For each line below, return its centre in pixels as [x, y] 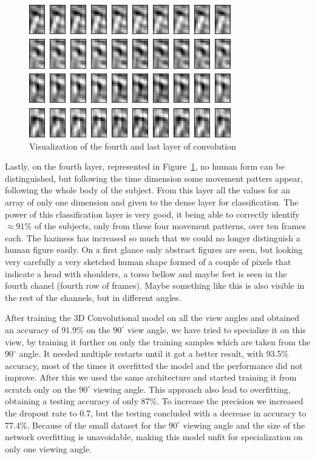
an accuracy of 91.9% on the [58, 329]
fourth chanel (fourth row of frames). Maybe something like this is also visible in [155, 285]
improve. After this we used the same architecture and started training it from [151, 377]
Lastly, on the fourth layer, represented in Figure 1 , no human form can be [145, 166]
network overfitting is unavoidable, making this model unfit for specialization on [154, 437]
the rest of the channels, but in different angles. [93, 297]
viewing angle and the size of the [244, 425]
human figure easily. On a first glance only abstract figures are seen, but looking [154, 250]
